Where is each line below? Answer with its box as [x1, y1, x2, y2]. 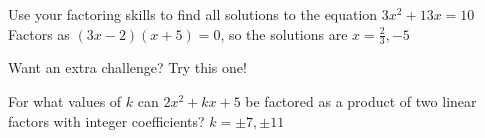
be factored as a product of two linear [245, 91, 477, 112]
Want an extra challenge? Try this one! [8, 57, 247, 78]
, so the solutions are [220, 23, 348, 44]
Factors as [8, 23, 70, 44]
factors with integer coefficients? [8, 110, 205, 131]
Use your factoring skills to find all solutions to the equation [8, 4, 378, 24]
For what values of [8, 91, 122, 112]
